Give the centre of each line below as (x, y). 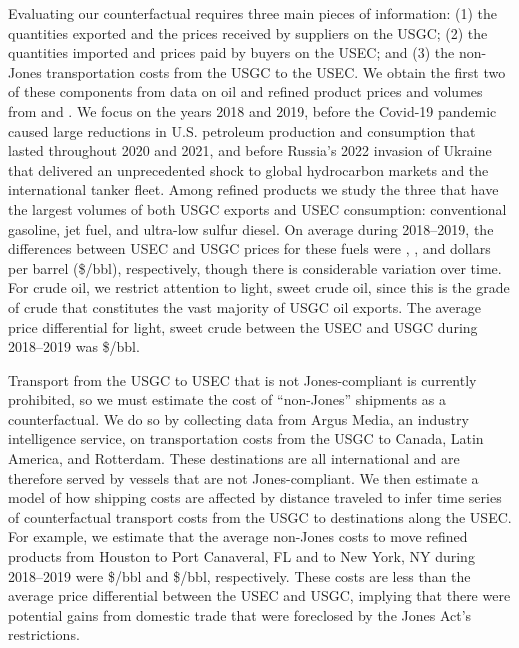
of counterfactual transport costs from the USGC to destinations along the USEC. (260, 516)
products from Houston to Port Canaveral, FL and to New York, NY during (241, 556)
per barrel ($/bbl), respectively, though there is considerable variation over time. (255, 267)
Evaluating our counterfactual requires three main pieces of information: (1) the (253, 13)
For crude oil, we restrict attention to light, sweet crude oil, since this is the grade (259, 287)
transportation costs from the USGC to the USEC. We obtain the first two (276, 71)
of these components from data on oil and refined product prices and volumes (245, 91)
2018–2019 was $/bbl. (74, 346)
